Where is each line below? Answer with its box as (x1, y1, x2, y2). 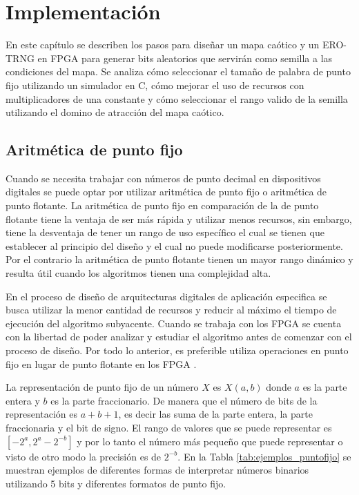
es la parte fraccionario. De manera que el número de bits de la (50, 393, 318, 407)
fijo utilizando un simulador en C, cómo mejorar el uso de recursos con (6, 77, 304, 92)
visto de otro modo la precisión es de (6, 449, 162, 463)
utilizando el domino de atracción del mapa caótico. (6, 105, 224, 119)
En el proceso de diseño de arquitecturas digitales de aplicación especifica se (6, 289, 327, 303)
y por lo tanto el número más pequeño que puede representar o (77, 434, 343, 448)
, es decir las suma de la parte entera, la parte (118, 407, 313, 421)
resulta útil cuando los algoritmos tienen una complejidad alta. (6, 266, 271, 280)
